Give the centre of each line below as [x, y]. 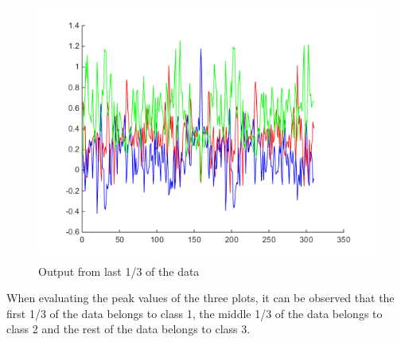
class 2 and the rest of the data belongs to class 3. [128, 329]
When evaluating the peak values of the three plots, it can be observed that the [200, 298]
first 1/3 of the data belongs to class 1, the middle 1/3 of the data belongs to [195, 313]
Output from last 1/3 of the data [119, 271]
